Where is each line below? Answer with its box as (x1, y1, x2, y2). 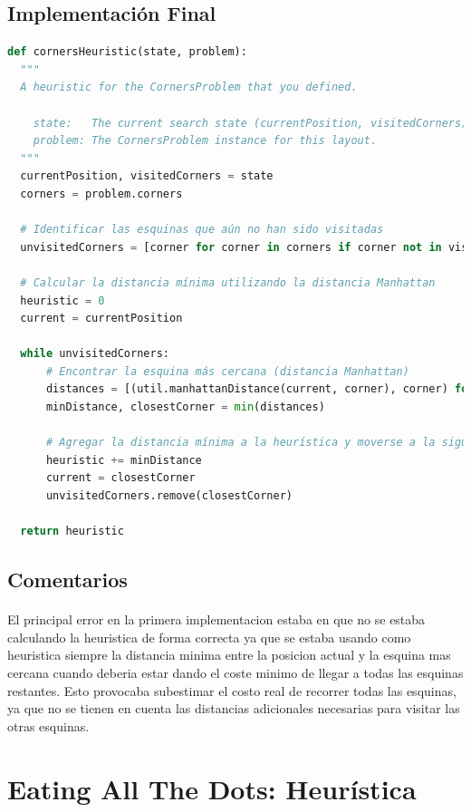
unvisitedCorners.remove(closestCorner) (45, 489, 293, 503)
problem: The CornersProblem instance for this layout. (33, 134, 378, 148)
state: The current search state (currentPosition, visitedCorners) (33, 116, 468, 130)
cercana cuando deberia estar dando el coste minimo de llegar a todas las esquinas (7, 662, 464, 681)
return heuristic (20, 525, 124, 538)
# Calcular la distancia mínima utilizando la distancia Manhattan (20, 275, 436, 289)
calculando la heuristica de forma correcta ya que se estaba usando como (7, 627, 411, 646)
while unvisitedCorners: (20, 347, 169, 361)
